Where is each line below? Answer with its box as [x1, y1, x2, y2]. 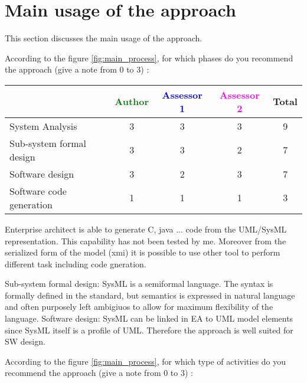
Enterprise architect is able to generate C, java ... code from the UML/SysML [5, 222, 287, 235]
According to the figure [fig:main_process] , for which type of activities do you [5, 355, 286, 367]
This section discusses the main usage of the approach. [5, 32, 203, 44]
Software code [9, 184, 67, 198]
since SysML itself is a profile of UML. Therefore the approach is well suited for [5, 323, 293, 336]
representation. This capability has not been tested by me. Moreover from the [5, 234, 286, 247]
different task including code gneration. [5, 257, 146, 270]
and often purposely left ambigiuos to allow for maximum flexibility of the [5, 300, 273, 313]
